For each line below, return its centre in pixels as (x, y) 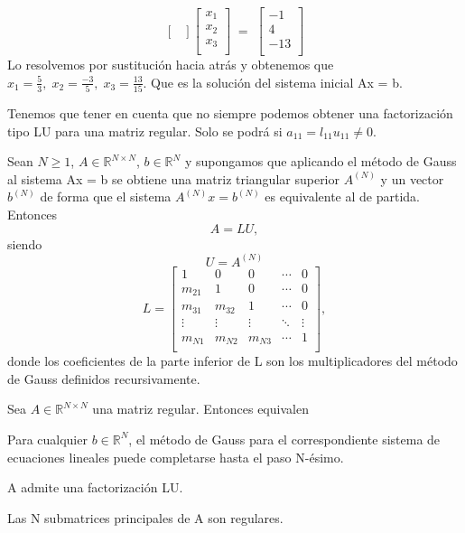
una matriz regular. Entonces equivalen (200, 409)
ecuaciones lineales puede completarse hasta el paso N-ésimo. (176, 457)
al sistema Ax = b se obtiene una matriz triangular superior (174, 178)
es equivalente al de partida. (342, 196)
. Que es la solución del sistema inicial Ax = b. (273, 82)
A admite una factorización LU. (95, 487)
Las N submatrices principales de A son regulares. (145, 517)
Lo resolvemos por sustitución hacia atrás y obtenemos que (171, 65)
